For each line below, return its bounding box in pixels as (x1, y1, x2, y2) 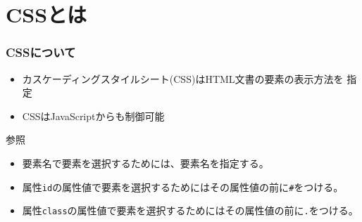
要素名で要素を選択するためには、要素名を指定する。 (22, 155, 269, 170)
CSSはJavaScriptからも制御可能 (22, 108, 165, 123)
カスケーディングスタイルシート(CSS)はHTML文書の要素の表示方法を (22, 71, 344, 86)
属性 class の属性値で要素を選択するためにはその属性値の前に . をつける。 (22, 203, 358, 218)
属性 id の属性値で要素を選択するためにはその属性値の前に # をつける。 (22, 179, 344, 194)
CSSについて (6, 44, 76, 61)
